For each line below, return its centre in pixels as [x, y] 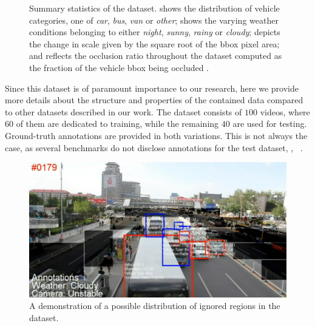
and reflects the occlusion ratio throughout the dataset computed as [156, 56]
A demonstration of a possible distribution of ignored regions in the [155, 306]
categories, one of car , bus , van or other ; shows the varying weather [154, 20]
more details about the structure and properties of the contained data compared [154, 100]
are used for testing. [270, 124]
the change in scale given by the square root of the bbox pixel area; [154, 43]
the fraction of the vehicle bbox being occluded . [119, 67]
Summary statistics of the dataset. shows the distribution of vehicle [154, 8]
